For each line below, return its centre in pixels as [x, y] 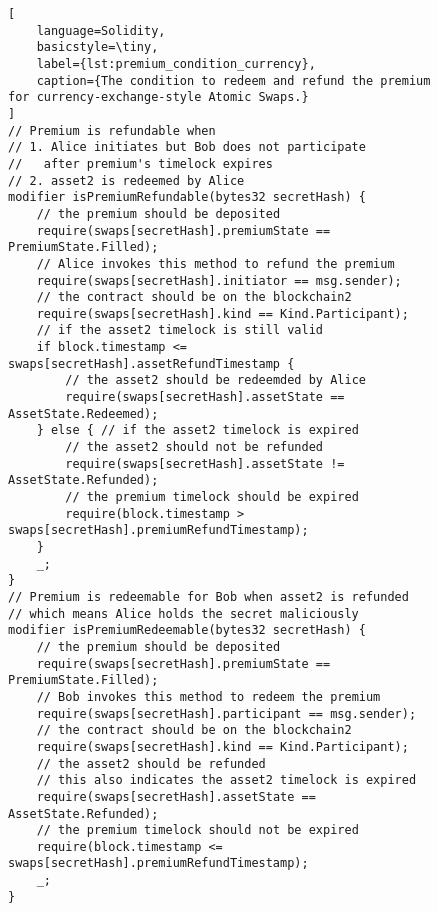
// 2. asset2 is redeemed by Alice [126, 180]
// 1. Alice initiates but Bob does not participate [187, 147]
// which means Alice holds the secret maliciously [183, 613]
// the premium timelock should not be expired [197, 830]
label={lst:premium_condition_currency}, [176, 63]
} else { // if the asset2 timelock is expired [197, 430]
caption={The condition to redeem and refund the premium [233, 80]
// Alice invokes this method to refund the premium [215, 263]
